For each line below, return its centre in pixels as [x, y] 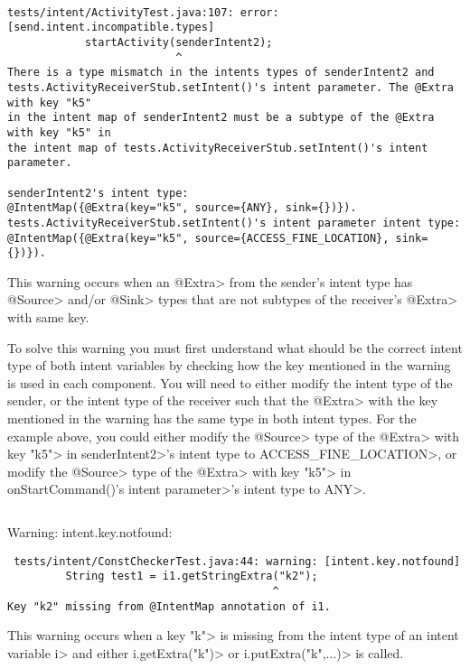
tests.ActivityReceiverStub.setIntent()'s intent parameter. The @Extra [230, 87]
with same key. [48, 317]
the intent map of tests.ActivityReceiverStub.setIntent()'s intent [218, 148]
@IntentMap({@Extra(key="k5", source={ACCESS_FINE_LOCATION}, [198, 238]
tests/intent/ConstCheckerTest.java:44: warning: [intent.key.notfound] [237, 561]
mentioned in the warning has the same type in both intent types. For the [212, 418]
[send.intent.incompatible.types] [111, 28]
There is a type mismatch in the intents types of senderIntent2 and [221, 73]
